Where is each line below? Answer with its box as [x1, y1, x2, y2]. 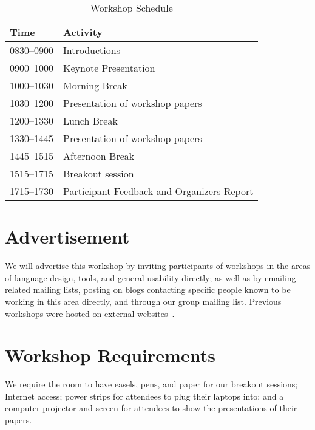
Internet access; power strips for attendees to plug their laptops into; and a [5, 389, 284, 402]
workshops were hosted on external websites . [5, 307, 175, 319]
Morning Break [63, 78, 127, 92]
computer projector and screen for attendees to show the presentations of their [5, 401, 297, 414]
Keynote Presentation [63, 61, 155, 75]
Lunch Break [63, 114, 118, 128]
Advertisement [5, 224, 130, 249]
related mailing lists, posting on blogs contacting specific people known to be [5, 283, 291, 296]
